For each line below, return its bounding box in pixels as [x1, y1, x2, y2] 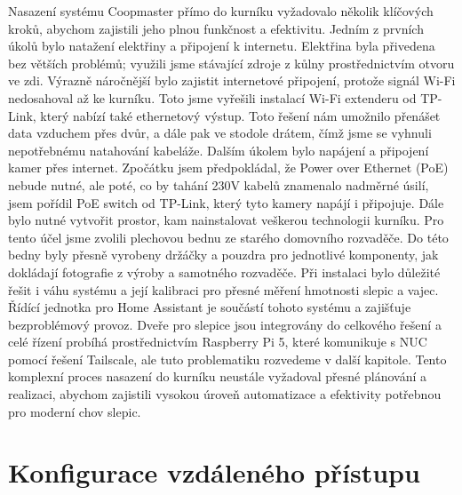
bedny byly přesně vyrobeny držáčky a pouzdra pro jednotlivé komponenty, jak [8, 245, 439, 264]
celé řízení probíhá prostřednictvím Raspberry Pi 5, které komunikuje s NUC [8, 332, 427, 351]
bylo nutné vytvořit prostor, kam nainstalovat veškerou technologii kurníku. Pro [8, 211, 444, 229]
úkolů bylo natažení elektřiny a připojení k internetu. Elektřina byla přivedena [8, 36, 435, 55]
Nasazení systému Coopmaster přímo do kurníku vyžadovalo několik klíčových [8, 2, 434, 20]
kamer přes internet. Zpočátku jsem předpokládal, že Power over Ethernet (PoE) [8, 158, 449, 177]
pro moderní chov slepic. [8, 402, 141, 420]
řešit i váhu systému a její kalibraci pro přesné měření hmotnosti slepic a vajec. [8, 280, 439, 299]
